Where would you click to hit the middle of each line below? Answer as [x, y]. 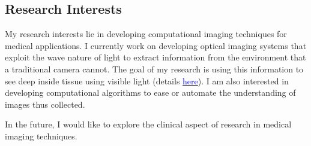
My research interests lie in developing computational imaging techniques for [146, 34]
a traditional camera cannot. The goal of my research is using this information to [154, 69]
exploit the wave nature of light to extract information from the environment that [155, 57]
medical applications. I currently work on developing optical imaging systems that [156, 45]
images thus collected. [45, 104]
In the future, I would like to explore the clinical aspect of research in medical [148, 124]
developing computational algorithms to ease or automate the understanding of [150, 92]
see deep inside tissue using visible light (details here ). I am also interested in [147, 80]
